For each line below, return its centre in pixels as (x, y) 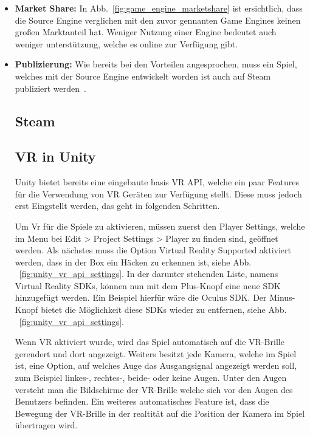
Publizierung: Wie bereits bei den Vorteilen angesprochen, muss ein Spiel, (156, 64)
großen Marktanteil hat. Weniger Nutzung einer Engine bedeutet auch (146, 32)
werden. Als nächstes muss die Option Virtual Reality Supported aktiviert (153, 250)
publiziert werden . (50, 88)
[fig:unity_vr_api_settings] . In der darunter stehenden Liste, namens (149, 274)
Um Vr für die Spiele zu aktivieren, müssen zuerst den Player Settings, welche (160, 226)
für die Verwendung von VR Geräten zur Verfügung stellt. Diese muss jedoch (158, 194)
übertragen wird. (46, 425)
